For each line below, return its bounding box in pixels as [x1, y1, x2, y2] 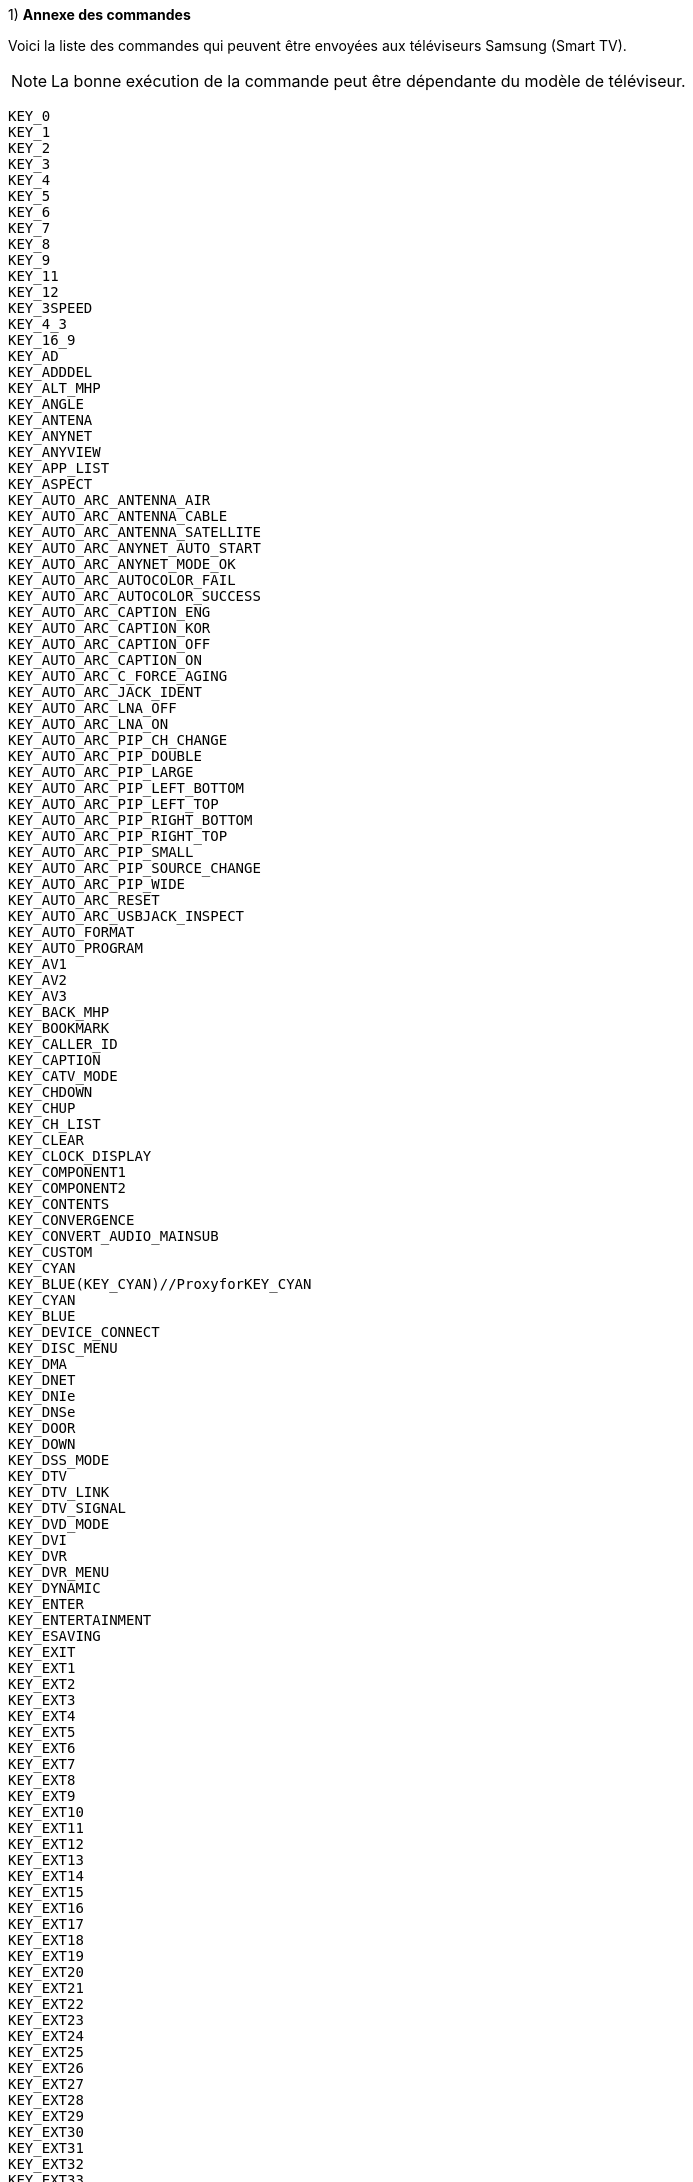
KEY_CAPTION [8, 1052, 101, 1068]
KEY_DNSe [8, 1404, 76, 1420]
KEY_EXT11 [8, 1820, 84, 1836]
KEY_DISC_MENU [8, 1340, 118, 1356]
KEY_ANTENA [8, 412, 93, 428]
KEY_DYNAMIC [8, 1580, 101, 1596]
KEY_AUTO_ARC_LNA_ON [8, 716, 169, 732]
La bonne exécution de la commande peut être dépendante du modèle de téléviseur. [51, 71, 686, 91]
